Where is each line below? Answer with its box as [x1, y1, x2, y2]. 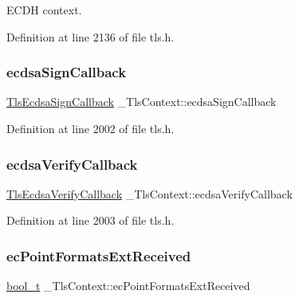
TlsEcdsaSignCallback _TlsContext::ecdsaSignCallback [6, 93, 277, 110]
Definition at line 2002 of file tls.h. [6, 120, 175, 136]
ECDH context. [6, 2, 82, 18]
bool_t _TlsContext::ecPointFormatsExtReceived [6, 277, 250, 294]
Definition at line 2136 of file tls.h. [6, 28, 175, 45]
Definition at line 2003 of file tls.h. [6, 212, 175, 229]
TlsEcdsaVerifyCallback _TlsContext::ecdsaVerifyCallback [6, 185, 293, 202]
